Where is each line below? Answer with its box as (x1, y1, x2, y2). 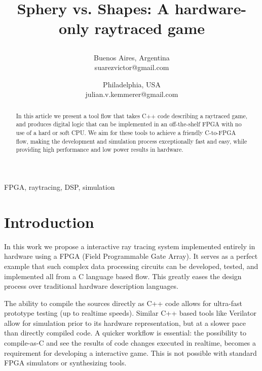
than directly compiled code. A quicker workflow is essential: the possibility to (4, 327, 247, 338)
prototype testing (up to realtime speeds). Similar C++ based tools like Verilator (4, 308, 256, 318)
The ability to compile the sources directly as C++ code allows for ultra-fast (4, 297, 242, 308)
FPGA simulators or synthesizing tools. (4, 357, 127, 368)
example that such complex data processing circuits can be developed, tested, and (4, 260, 258, 271)
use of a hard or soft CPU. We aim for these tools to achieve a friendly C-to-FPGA (16, 128, 236, 137)
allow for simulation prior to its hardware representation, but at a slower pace (4, 317, 246, 328)
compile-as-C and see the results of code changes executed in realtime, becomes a (4, 338, 256, 348)
